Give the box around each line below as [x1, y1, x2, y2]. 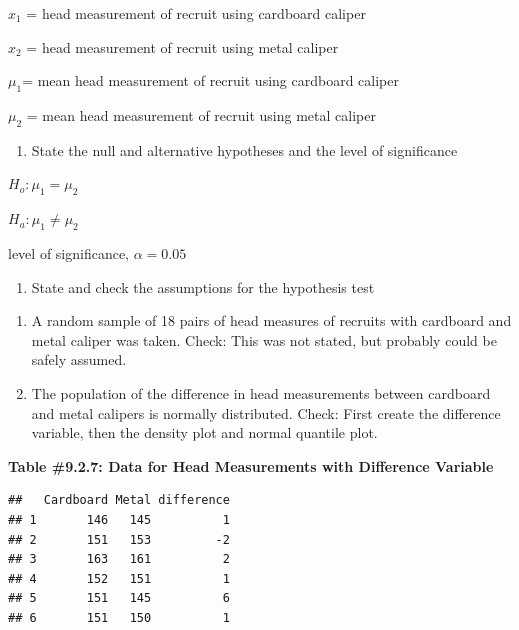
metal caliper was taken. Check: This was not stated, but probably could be [31, 329, 497, 350]
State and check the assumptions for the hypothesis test [31, 276, 375, 297]
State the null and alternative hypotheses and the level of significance [31, 139, 458, 160]
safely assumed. [31, 349, 127, 370]
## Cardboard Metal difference [8, 493, 230, 508]
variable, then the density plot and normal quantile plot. [31, 422, 378, 443]
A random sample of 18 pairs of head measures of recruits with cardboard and [31, 310, 512, 331]
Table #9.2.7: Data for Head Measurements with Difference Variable [8, 455, 494, 476]
